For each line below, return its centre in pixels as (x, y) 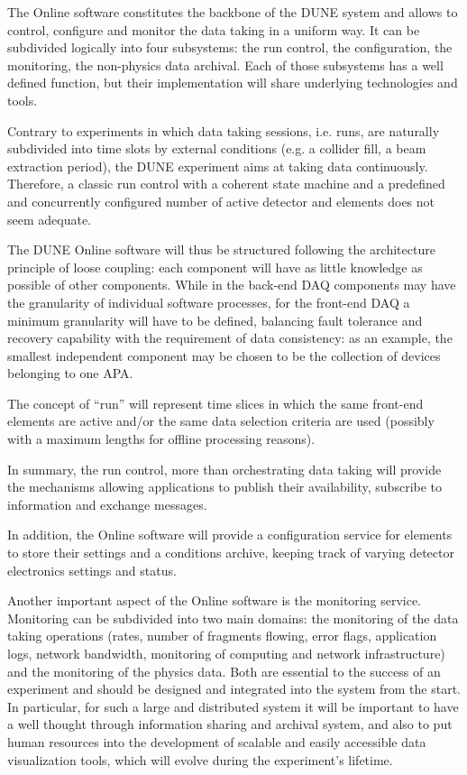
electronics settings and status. (92, 570)
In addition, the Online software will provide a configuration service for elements (230, 535)
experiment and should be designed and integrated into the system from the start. (234, 689)
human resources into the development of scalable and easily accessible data (217, 741)
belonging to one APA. (70, 373)
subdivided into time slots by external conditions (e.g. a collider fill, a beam (217, 148)
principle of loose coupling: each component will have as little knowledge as (215, 267)
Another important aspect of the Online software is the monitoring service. (215, 600)
